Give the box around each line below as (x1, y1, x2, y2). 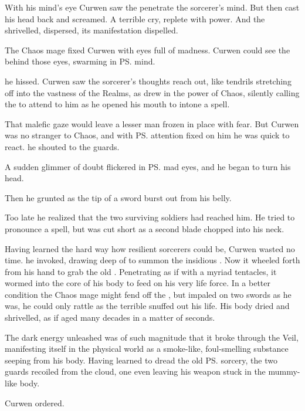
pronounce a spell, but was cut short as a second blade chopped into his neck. (5, 222, 284, 235)
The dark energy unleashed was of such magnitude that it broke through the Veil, (5, 331, 299, 343)
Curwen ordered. (5, 396, 65, 409)
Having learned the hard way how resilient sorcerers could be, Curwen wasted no (5, 242, 295, 254)
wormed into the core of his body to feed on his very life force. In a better (5, 277, 270, 289)
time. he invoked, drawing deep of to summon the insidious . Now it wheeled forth (5, 254, 300, 266)
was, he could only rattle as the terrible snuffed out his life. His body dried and (5, 300, 290, 312)
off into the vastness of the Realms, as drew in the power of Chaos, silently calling (5, 86, 300, 98)
